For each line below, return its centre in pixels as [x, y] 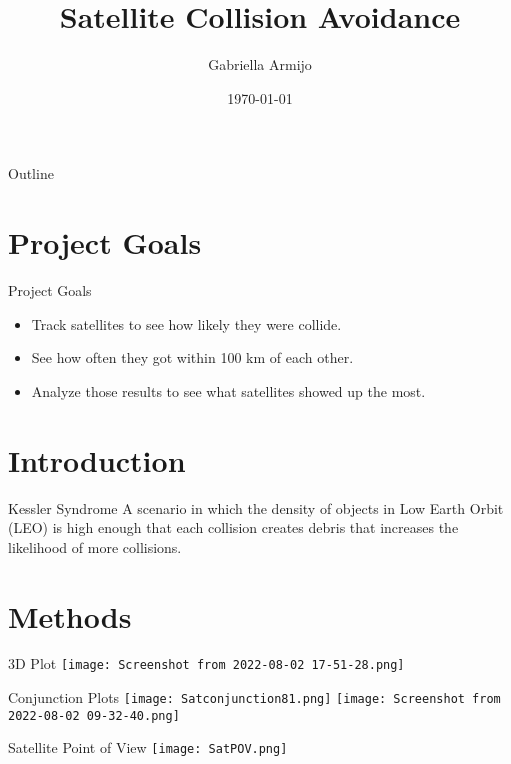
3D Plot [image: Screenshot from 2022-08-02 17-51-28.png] [206, 663]
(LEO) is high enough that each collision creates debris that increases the [233, 527]
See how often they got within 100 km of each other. [192, 357]
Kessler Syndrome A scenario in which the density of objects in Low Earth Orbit [256, 507]
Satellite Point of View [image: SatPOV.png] [148, 747]
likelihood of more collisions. [95, 546]
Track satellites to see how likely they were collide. [186, 323]
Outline [31, 173]
